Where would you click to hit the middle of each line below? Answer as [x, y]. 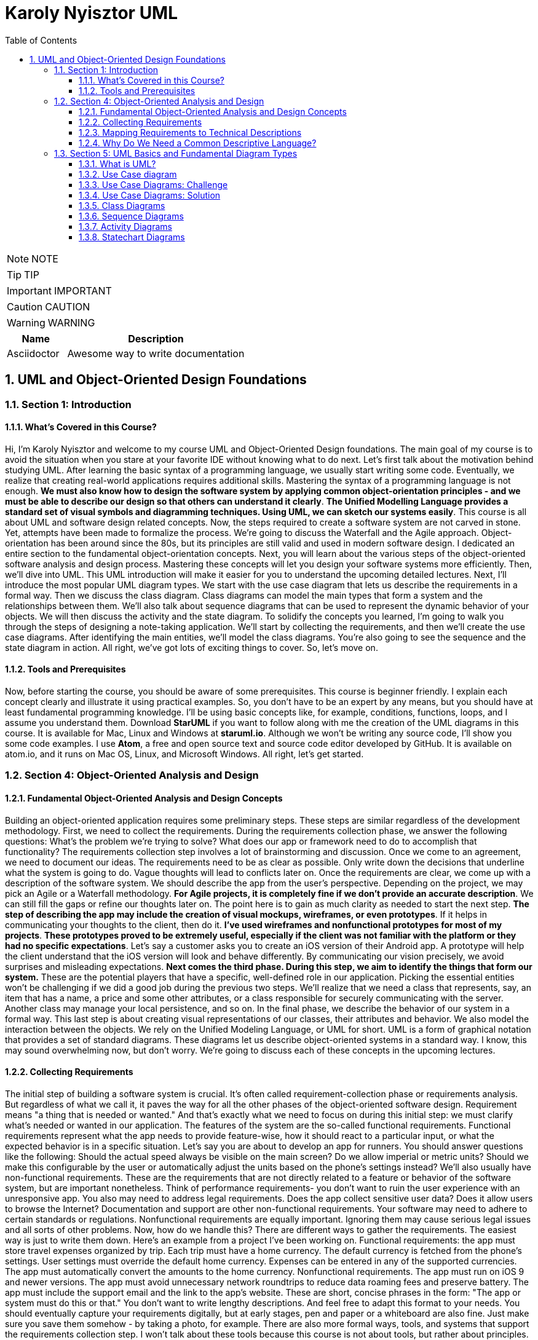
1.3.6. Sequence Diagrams [131, 216]
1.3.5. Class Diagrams [122, 205]
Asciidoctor [33, 353]
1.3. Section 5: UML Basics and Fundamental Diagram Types [176, 153]
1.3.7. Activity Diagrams [125, 226]
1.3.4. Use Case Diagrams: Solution [150, 195]
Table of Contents [41, 40]
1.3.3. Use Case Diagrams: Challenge [153, 184]
